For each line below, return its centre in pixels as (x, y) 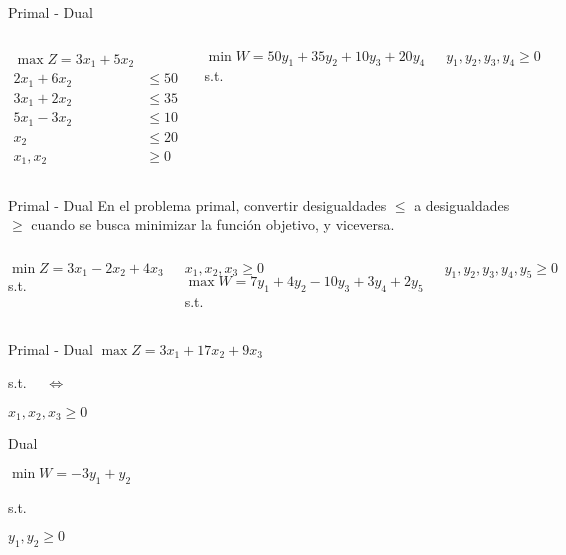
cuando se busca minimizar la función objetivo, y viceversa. (213, 224)
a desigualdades (462, 204)
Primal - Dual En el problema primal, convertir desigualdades (197, 204)
